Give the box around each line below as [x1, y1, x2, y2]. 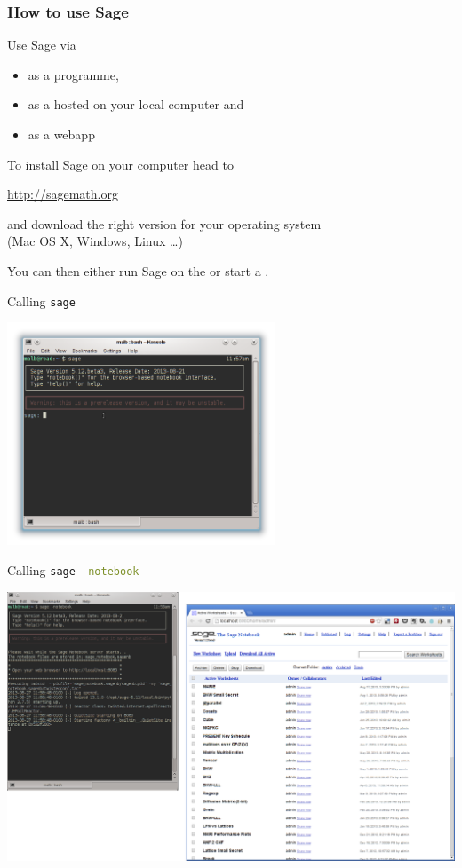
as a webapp [28, 125, 95, 143]
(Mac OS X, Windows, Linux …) [7, 232, 183, 250]
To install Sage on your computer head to [7, 154, 234, 173]
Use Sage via [7, 36, 76, 54]
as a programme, [28, 65, 119, 83]
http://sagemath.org [7, 185, 118, 203]
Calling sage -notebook [7, 561, 139, 580]
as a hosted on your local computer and [28, 95, 244, 114]
